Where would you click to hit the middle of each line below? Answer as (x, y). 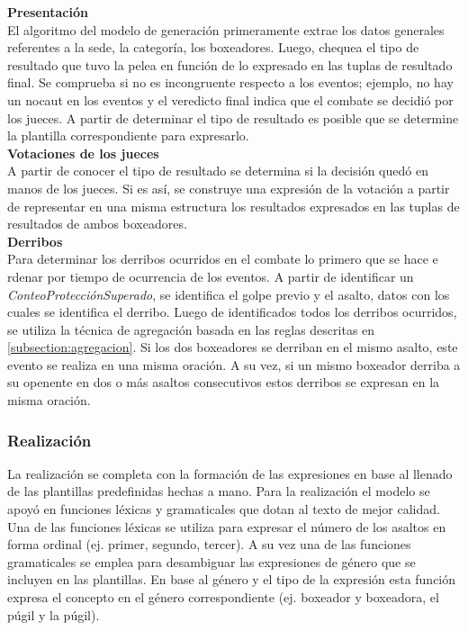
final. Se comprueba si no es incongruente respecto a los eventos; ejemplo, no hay (230, 82)
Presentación (48, 12)
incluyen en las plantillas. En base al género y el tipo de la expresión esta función (232, 579)
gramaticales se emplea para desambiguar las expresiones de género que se (211, 561)
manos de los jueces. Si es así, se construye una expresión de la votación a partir (229, 188)
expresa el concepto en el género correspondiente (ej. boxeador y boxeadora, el (223, 597)
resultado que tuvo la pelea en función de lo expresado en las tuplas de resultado (230, 64)
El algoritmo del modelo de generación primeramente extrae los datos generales (226, 29)
